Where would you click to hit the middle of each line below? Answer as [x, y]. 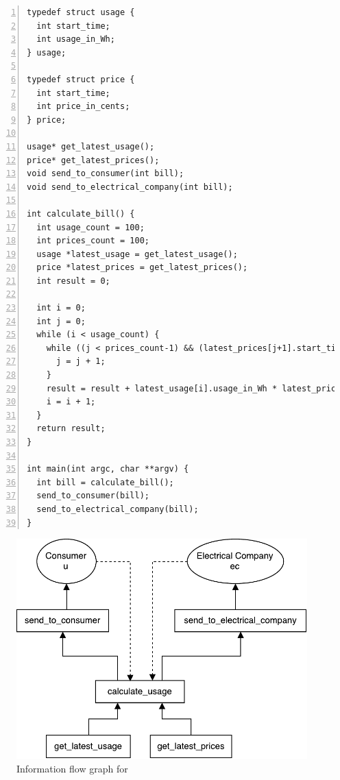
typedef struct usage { [81, 12]
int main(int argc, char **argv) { [108, 469]
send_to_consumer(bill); [93, 496]
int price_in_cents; [83, 107]
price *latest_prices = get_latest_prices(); [142, 268]
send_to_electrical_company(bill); [118, 509]
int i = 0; [61, 308]
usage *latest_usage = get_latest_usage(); [137, 254]
